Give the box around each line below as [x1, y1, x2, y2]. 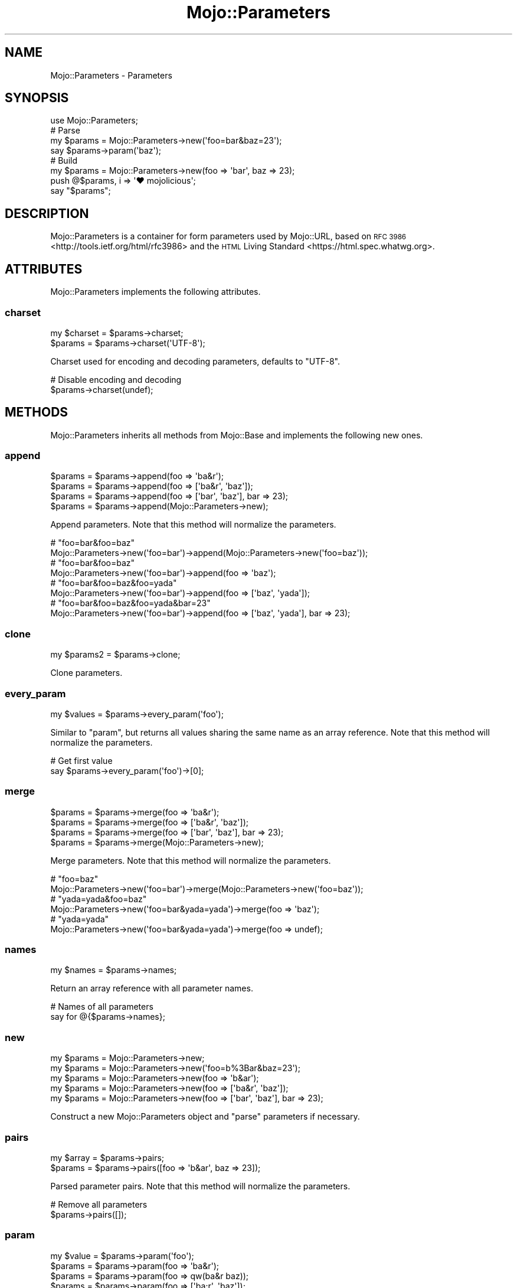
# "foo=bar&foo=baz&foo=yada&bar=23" [50, 598, 211, 609]
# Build [50, 155, 77, 166]
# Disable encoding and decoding [50, 374, 182, 385]
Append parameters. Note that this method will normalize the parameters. [50, 519, 336, 530]
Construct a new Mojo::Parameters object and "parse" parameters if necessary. [50, 1111, 360, 1122]
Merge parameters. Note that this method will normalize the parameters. [50, 855, 331, 866]
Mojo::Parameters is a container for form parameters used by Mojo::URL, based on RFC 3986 [50, 231, 407, 242]
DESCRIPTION [5, 206, 89, 221]
